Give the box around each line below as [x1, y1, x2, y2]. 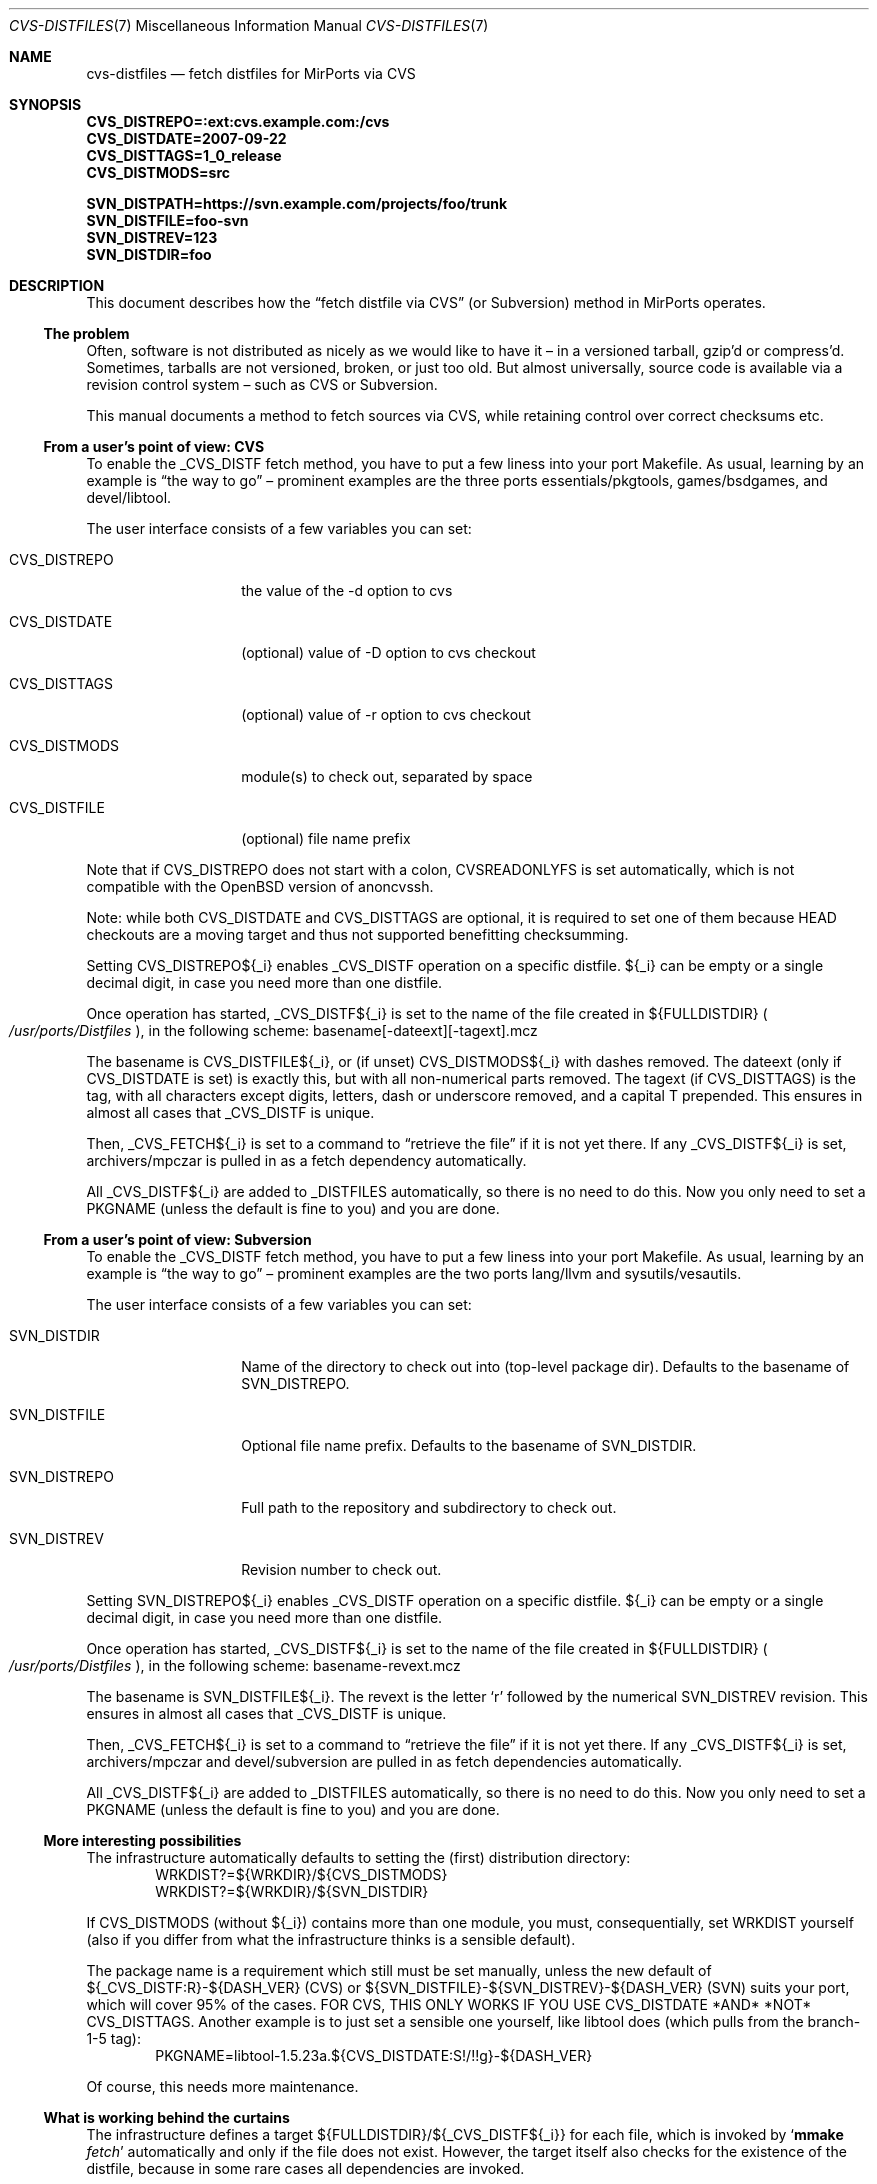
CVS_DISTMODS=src [86, 164, 230, 181]
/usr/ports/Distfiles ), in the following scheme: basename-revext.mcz [9, 1657, 461, 1674]
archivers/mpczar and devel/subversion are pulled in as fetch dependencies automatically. [86, 1753, 683, 1770]
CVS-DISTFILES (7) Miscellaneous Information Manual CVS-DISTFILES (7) [9, 17, 489, 34]
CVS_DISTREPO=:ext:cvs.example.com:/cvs [86, 113, 390, 130]
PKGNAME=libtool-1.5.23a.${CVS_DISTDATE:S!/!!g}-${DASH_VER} [155, 2047, 593, 2064]
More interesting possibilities [43, 1832, 242, 1849]
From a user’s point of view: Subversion [43, 1231, 312, 1248]
